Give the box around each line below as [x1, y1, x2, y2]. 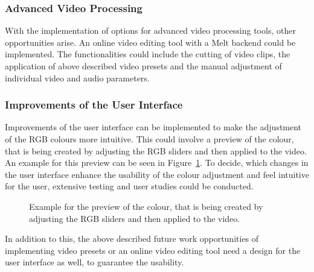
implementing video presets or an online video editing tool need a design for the [5, 244, 301, 256]
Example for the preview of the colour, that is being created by [29, 200, 263, 212]
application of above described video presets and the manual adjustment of [5, 60, 282, 72]
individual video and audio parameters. [5, 71, 150, 84]
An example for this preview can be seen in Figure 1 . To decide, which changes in [5, 156, 309, 169]
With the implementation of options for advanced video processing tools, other [5, 24, 296, 37]
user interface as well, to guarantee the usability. [5, 256, 184, 268]
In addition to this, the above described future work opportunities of [5, 232, 259, 245]
